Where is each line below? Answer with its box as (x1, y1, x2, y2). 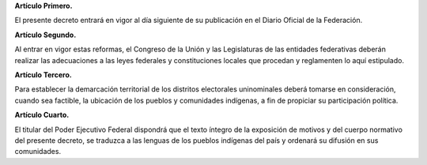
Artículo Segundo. (14, 30, 77, 39)
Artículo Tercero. (14, 69, 73, 79)
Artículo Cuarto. (14, 111, 70, 120)
